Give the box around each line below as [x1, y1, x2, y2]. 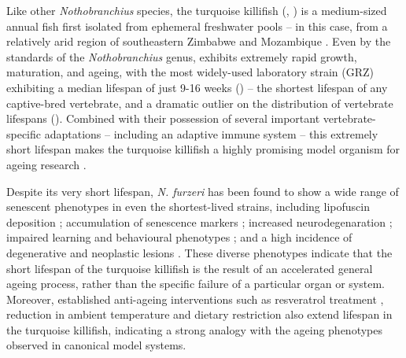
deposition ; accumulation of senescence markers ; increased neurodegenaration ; [6, 213, 393, 230]
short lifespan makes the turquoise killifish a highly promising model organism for [6, 141, 400, 157]
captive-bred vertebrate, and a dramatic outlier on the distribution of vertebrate [6, 94, 393, 111]
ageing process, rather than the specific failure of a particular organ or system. [6, 275, 385, 292]
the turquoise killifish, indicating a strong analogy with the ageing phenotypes [6, 321, 383, 338]
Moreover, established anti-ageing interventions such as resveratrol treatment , [6, 290, 384, 307]
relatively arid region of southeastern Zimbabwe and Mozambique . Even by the [6, 33, 391, 50]
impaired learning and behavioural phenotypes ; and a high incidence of [6, 229, 352, 245]
